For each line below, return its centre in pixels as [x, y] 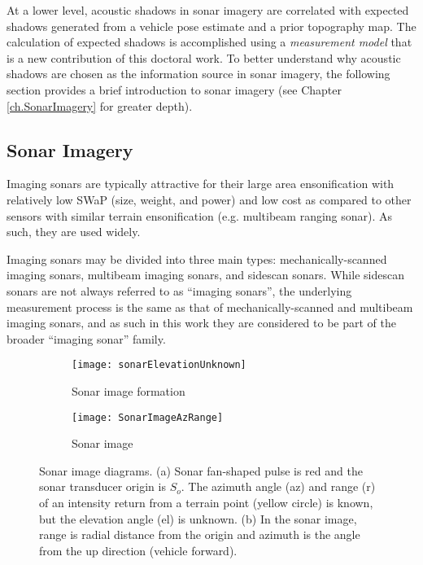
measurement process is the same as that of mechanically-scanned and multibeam [210, 307]
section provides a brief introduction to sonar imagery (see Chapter [174, 89]
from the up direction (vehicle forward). [138, 550]
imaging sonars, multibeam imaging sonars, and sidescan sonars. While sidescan [205, 275]
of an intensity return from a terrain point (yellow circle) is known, [206, 502]
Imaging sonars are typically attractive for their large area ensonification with [201, 184]
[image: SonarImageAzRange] [148, 417]
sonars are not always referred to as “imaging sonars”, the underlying [179, 290]
